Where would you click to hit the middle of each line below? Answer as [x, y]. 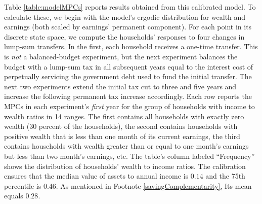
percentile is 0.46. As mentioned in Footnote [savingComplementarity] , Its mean [128, 185]
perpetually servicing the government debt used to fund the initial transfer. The [128, 76]
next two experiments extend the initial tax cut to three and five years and [120, 86]
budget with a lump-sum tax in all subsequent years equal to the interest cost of [129, 66]
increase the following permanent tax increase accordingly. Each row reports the [128, 96]
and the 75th [225, 176]
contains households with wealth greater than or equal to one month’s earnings [126, 146]
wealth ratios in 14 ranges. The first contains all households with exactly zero [124, 116]
